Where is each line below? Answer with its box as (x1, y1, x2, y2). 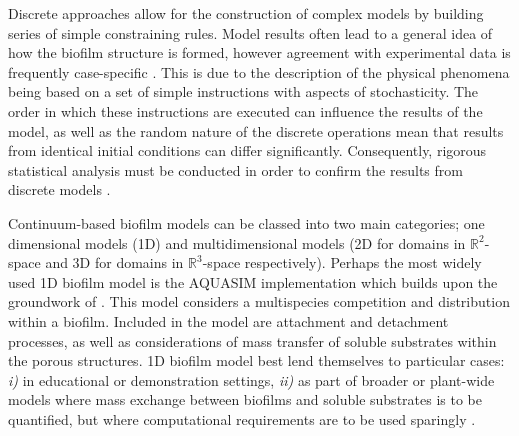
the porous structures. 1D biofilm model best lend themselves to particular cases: (8, 350, 505, 371)
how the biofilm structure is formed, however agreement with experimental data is (8, 42, 511, 63)
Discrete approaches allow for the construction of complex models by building (8, 3, 484, 23)
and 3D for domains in (45, 252, 184, 273)
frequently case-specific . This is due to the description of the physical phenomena (8, 61, 510, 82)
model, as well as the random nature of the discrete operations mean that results (8, 120, 504, 141)
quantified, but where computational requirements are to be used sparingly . (8, 408, 476, 429)
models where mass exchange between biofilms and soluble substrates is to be (8, 389, 482, 410)
